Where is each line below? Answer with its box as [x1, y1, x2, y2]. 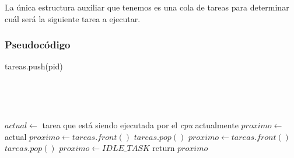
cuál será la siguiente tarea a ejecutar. [5, 12, 141, 24]
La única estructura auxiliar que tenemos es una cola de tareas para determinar [5, 1, 289, 13]
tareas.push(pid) [5, 60, 63, 72]
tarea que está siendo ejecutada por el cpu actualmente [42, 119, 239, 131]
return [152, 142, 175, 154]
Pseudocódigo [5, 37, 71, 52]
